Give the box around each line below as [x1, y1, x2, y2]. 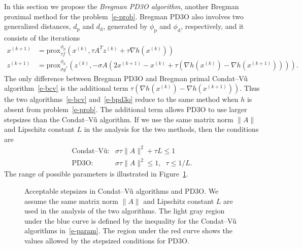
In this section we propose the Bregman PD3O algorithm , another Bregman [4, 1, 239, 11]
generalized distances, [4, 21, 71, 31]
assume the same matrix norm [24, 195, 118, 206]
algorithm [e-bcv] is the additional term [4, 83, 128, 93]
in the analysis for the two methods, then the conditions [84, 124, 259, 134]
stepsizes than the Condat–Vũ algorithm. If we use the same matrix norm [4, 114, 233, 124]
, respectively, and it [181, 21, 244, 31]
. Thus [240, 83, 260, 93]
